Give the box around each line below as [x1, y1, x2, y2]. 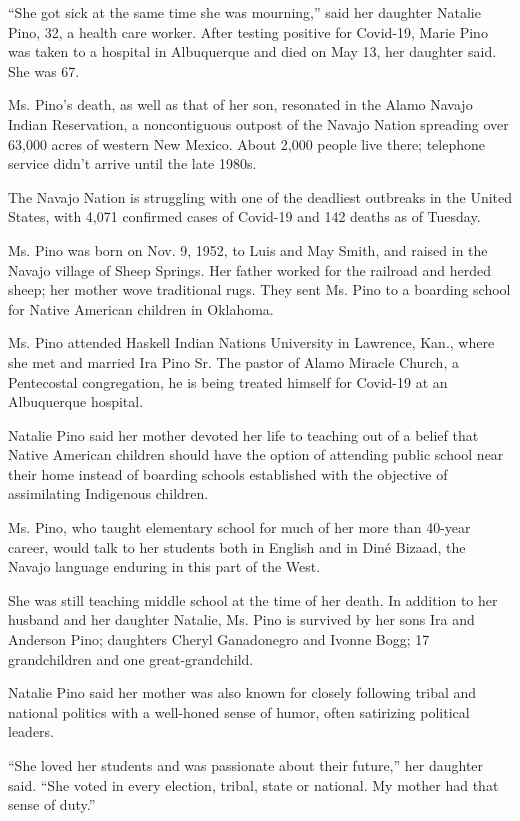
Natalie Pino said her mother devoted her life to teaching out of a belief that [8, 424, 479, 445]
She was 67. [8, 60, 80, 81]
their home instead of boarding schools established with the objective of [8, 463, 448, 484]
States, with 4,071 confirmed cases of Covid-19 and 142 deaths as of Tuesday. [8, 206, 481, 227]
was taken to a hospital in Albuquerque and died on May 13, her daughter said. [8, 41, 497, 62]
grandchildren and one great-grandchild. [8, 648, 254, 669]
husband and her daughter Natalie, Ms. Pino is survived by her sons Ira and [8, 609, 475, 630]
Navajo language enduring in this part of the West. [8, 556, 321, 577]
